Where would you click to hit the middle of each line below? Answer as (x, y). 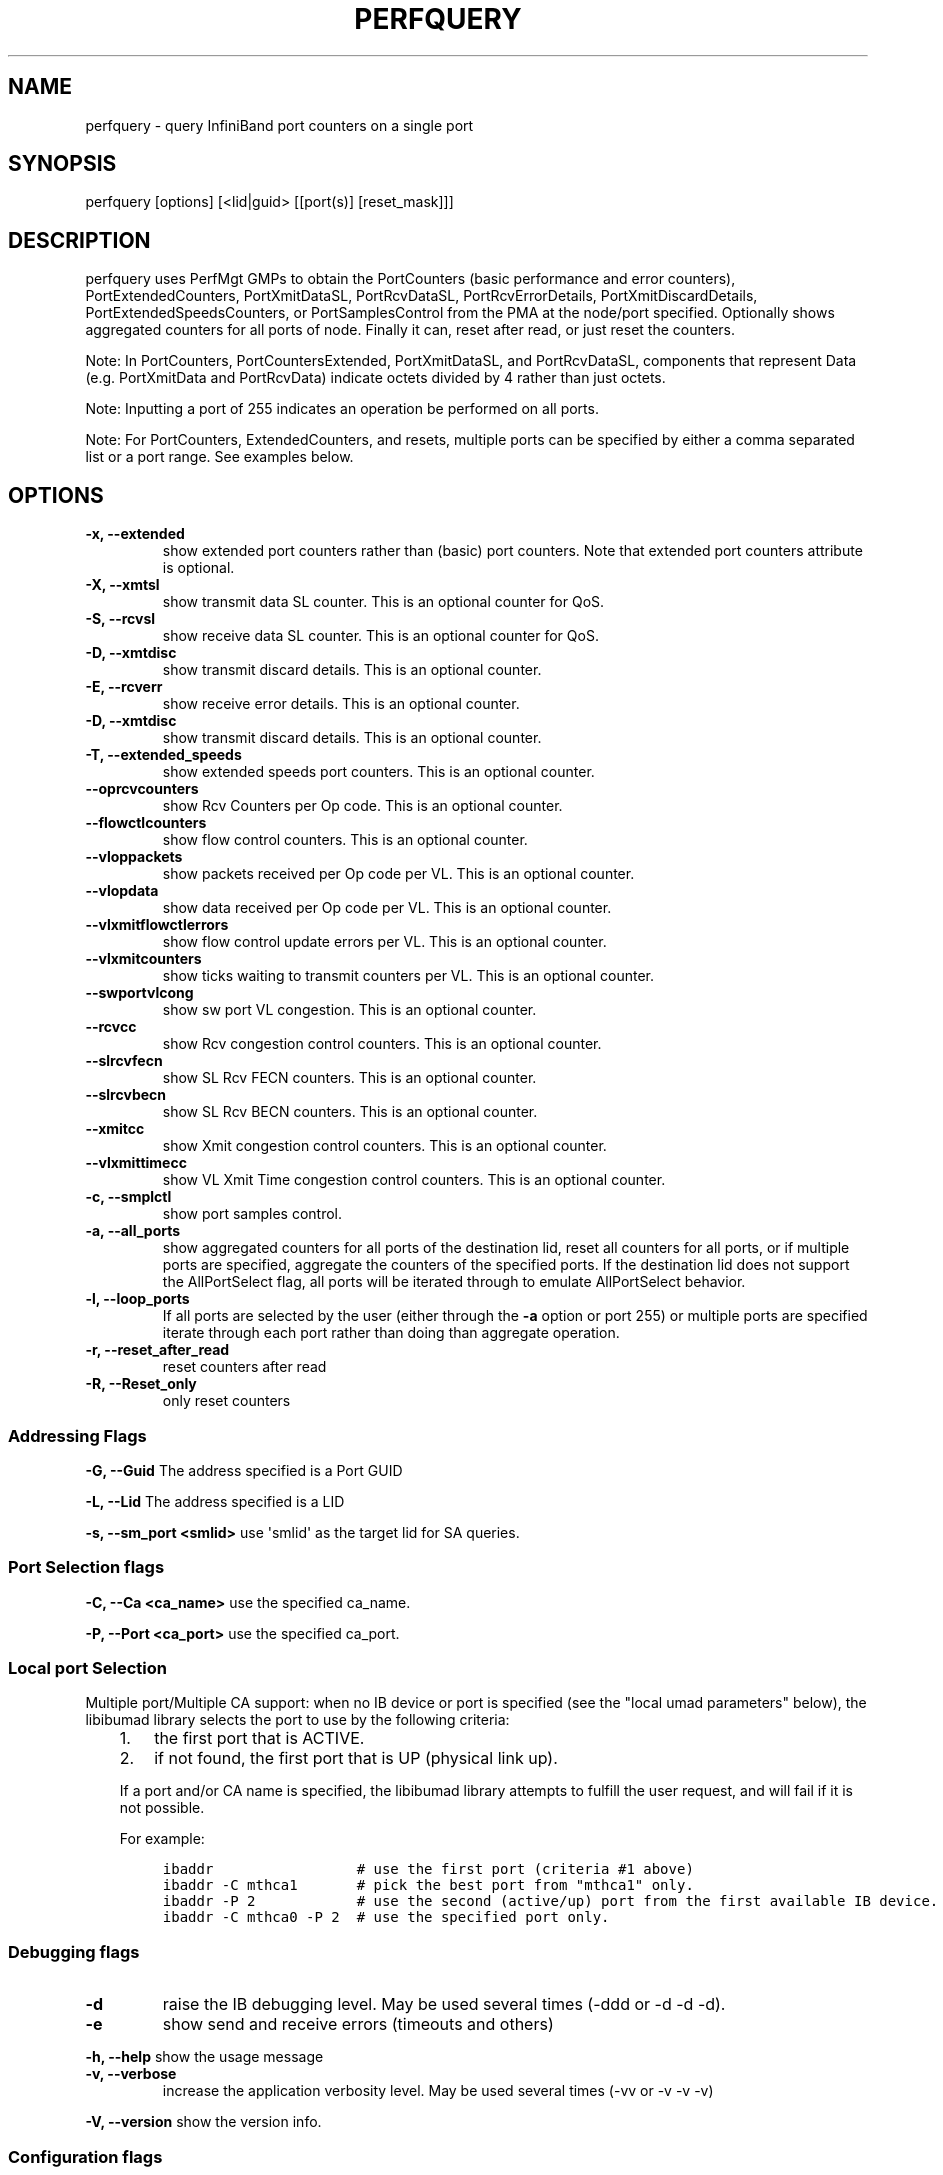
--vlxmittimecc (136, 1163)
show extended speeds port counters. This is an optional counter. (378, 772)
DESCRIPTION (79, 240)
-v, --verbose (131, 2074)
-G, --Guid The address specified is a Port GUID (244, 1470)
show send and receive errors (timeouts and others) (358, 2024)
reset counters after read (244, 1367)
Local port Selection (87, 1668)
